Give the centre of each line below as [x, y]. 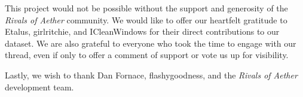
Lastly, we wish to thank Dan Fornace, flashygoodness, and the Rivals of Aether [151, 75]
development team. [39, 87]
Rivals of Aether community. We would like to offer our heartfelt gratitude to [146, 19]
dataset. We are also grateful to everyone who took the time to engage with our [151, 43]
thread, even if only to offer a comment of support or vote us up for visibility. [147, 55]
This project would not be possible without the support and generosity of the [146, 8]
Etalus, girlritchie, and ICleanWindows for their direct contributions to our [142, 31]
